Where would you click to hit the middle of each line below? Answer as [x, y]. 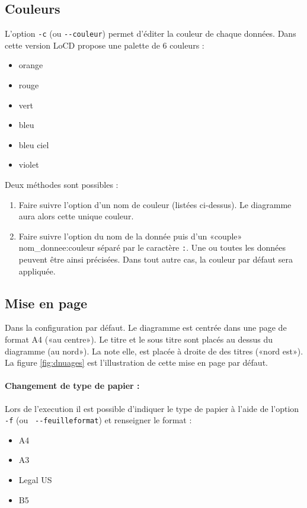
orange [31, 65]
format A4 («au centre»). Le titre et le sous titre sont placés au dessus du [139, 339]
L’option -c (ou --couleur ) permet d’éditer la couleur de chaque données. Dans [151, 33]
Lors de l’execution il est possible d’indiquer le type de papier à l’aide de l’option [152, 408]
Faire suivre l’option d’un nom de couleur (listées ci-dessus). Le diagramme [155, 204]
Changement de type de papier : [72, 386]
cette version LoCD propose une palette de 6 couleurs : [105, 45]
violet [29, 164]
